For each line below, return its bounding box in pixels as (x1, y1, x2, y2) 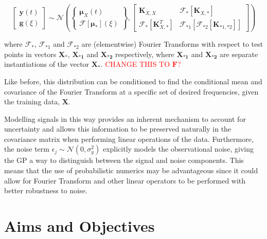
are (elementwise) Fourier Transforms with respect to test (81, 39, 263, 49)
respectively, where (115, 48, 174, 59)
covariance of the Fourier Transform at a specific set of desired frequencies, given (4, 86, 259, 97)
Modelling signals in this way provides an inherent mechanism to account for (4, 113, 246, 124)
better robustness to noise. (4, 185, 87, 196)
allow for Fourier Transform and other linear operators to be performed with (4, 175, 246, 186)
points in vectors (4, 48, 57, 59)
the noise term (4, 143, 49, 154)
